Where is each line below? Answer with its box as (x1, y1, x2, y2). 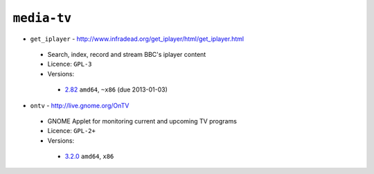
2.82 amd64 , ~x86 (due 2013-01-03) (64, 85, 168, 94)
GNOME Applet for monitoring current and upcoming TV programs (47, 116, 237, 125)
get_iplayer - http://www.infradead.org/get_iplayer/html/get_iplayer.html (30, 35, 244, 43)
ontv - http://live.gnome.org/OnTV (30, 101, 130, 110)
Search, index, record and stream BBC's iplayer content (47, 50, 206, 58)
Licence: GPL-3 (47, 60, 93, 69)
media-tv (12, 10, 72, 26)
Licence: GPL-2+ (47, 127, 96, 135)
